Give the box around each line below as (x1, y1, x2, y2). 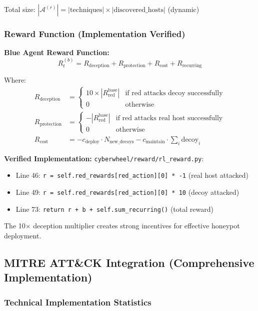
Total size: (4, 4, 35, 14)
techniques (70, 7, 102, 14)
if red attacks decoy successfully (125, 89, 223, 97)
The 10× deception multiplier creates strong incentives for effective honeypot (4, 220, 240, 231)
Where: (4, 75, 26, 85)
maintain (145, 139, 165, 145)
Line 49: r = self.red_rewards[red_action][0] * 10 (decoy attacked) (15, 187, 239, 197)
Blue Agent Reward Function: (4, 47, 109, 58)
